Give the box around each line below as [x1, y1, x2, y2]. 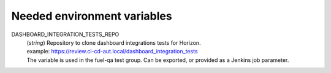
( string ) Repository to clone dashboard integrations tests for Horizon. [26, 39, 202, 46]
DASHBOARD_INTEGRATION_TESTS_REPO [11, 31, 120, 38]
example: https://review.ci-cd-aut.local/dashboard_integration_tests [26, 48, 198, 55]
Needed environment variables [11, 9, 172, 23]
